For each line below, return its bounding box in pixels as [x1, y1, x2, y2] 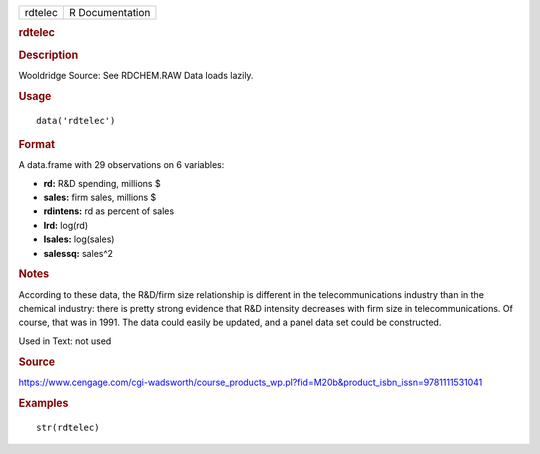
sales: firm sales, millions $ [43, 191, 157, 204]
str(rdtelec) [36, 421, 100, 433]
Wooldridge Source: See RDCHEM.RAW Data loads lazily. [18, 69, 254, 81]
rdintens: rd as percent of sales [43, 205, 175, 217]
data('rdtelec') [36, 115, 116, 126]
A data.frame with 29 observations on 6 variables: [18, 159, 225, 171]
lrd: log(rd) [43, 219, 89, 231]
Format [18, 137, 55, 151]
